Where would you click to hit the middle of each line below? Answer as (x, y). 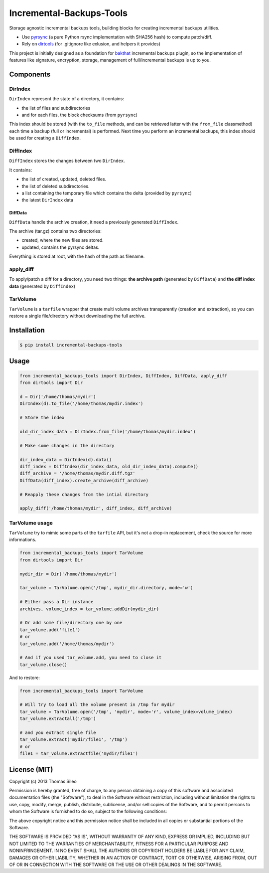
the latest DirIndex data (48, 200)
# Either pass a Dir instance (57, 602)
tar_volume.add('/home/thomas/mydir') (67, 644)
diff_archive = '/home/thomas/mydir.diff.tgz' (77, 473)
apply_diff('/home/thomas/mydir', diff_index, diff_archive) (96, 508)
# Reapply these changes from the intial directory (84, 494)
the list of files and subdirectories (56, 108)
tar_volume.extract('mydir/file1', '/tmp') (74, 740)
